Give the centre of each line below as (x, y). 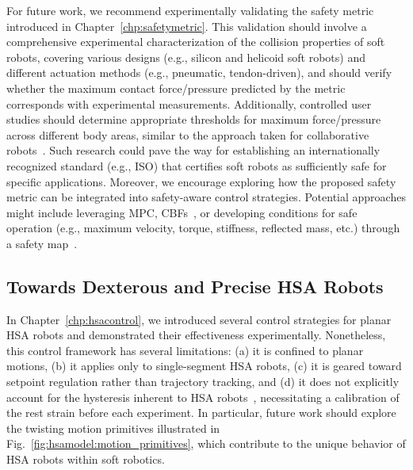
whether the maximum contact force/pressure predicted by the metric (176, 88)
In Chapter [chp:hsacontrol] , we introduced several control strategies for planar (199, 319)
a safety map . (42, 243)
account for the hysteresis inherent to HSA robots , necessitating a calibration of (203, 397)
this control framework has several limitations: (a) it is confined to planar (185, 350)
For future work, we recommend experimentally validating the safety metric (190, 10)
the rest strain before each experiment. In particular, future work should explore (201, 413)
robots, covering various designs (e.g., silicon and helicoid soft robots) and (186, 57)
